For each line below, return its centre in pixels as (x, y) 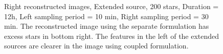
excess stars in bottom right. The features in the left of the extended (112, 36)
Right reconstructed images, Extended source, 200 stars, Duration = (111, 6)
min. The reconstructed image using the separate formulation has (107, 26)
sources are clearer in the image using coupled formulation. (96, 46)
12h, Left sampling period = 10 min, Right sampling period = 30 (106, 16)
